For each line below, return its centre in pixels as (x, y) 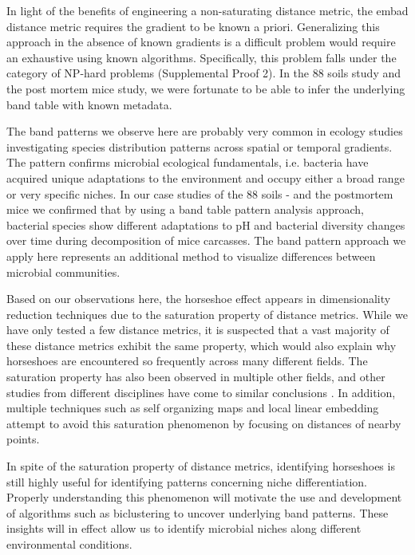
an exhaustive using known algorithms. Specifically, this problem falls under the (202, 57)
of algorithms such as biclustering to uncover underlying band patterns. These (198, 512)
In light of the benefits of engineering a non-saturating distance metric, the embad (207, 10)
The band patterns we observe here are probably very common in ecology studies (205, 131)
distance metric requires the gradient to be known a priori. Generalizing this (193, 26)
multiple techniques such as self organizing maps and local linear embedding (193, 408)
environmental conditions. (69, 544)
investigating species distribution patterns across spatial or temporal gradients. (200, 146)
